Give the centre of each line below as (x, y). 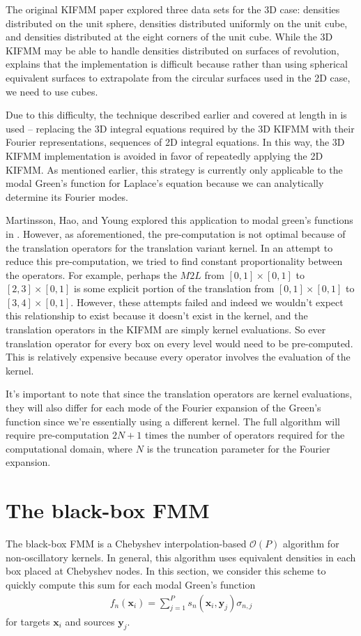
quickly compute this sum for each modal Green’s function (131, 584)
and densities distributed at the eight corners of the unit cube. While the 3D (169, 37)
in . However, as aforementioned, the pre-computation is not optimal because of (176, 233)
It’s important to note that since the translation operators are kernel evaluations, (179, 394)
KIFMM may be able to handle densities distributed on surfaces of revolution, (172, 50)
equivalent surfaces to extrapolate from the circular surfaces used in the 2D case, (178, 77)
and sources (90, 621)
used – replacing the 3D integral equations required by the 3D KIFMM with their (180, 128)
